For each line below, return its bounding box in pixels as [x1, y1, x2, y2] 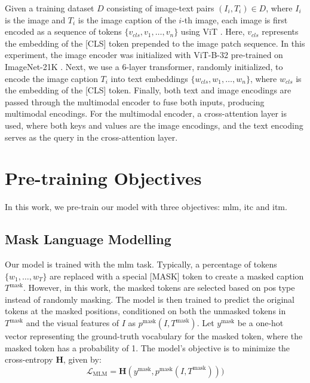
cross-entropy [5, 353, 53, 366]
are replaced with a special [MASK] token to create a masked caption [50, 269, 304, 282]
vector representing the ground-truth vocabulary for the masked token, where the [5, 330, 303, 342]
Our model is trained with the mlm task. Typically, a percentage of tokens [5, 258, 277, 270]
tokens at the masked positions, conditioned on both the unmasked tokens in [5, 305, 286, 317]
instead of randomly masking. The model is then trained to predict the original [5, 293, 294, 305]
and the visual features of [26, 317, 119, 329]
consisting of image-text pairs [106, 2, 214, 14]
